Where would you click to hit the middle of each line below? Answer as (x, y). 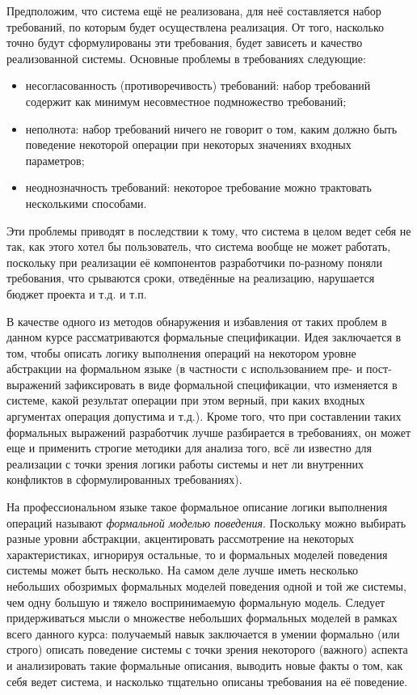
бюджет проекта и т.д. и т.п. (77, 293)
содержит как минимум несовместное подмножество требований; (186, 101)
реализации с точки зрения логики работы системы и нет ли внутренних (185, 463)
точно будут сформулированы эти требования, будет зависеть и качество (185, 42)
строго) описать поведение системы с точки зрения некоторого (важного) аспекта (207, 649)
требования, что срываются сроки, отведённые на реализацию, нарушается (191, 278)
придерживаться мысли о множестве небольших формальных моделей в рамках (202, 618)
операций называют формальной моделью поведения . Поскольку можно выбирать (206, 522)
